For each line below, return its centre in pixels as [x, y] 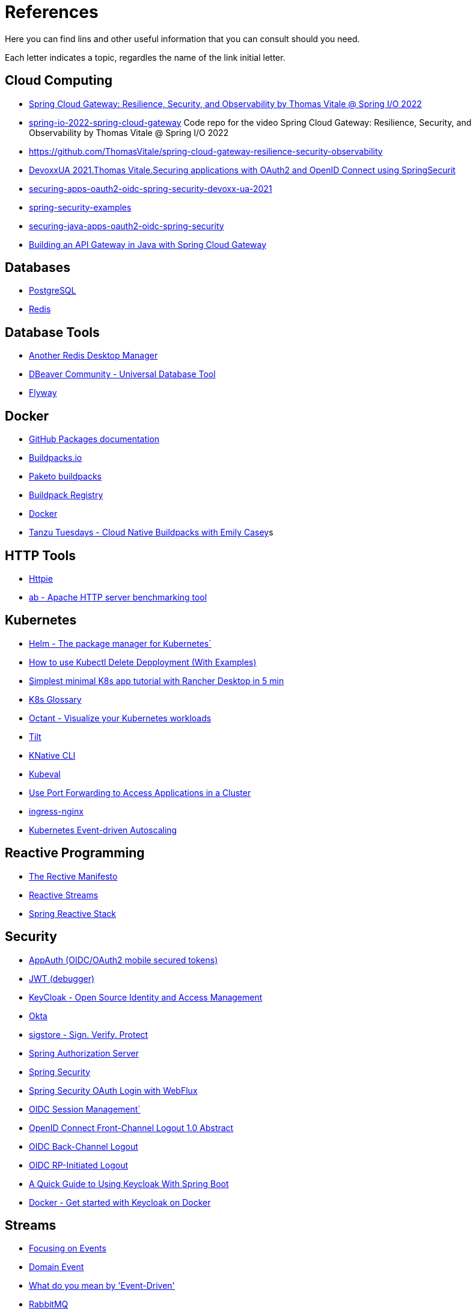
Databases [38, 268]
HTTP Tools [40, 555]
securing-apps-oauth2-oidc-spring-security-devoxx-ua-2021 [151, 188]
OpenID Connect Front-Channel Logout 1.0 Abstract [131, 1127]
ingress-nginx [56, 811]
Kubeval [45, 774]
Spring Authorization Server [84, 1053]
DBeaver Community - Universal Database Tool [122, 374]
